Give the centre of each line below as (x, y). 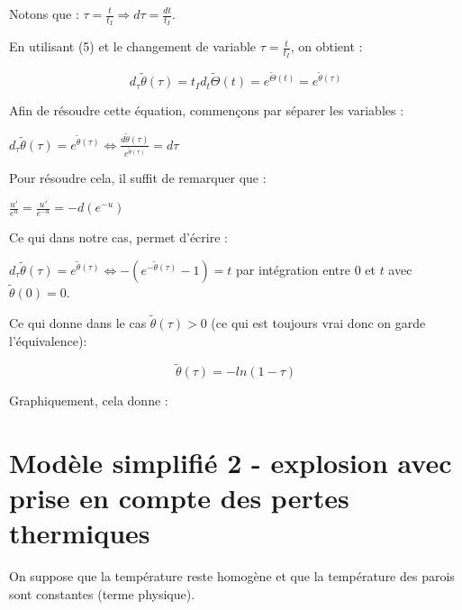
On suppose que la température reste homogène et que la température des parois (232, 576)
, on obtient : (326, 46)
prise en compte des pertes (179, 498)
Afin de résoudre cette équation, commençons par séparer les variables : (207, 110)
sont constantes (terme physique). (102, 594)
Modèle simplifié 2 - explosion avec (231, 463)
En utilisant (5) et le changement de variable (133, 46)
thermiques (80, 533)
